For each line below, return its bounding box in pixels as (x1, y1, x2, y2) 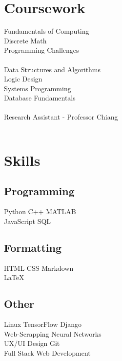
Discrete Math (4, 35, 47, 45)
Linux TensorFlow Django (4, 319, 81, 329)
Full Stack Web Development (4, 347, 91, 358)
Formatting (4, 240, 62, 255)
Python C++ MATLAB (4, 206, 76, 217)
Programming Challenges (4, 45, 79, 55)
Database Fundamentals (4, 93, 76, 103)
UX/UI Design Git (4, 338, 60, 348)
